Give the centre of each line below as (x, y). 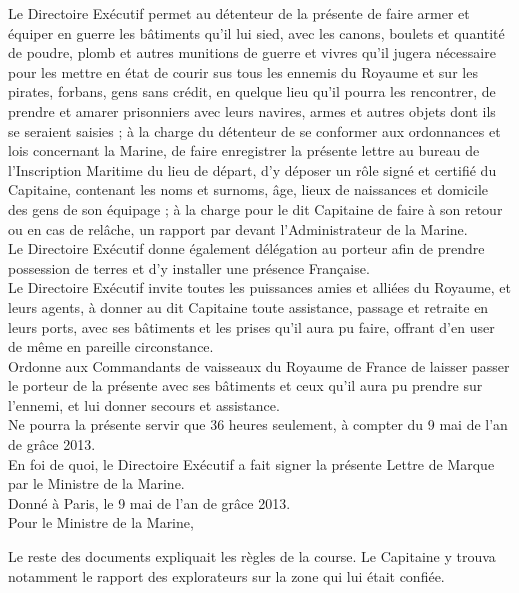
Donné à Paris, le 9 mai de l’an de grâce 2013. (149, 502)
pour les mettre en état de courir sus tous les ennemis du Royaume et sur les (243, 71)
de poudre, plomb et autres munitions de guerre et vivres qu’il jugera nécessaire (252, 52)
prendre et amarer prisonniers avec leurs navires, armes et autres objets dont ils (252, 110)
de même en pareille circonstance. (111, 346)
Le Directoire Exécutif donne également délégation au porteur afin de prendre (246, 248)
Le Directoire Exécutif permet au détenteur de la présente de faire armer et (239, 13)
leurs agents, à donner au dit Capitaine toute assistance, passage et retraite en (248, 306)
